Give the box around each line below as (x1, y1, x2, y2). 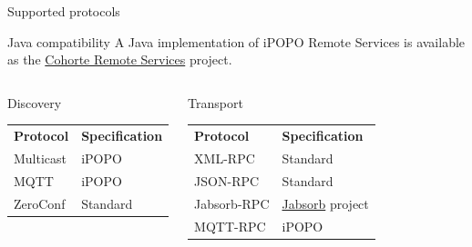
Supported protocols (7, 2, 120, 20)
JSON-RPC (194, 171, 260, 190)
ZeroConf (14, 193, 66, 212)
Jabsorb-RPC (194, 193, 270, 212)
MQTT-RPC (194, 216, 266, 235)
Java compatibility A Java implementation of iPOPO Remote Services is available (7, 32, 466, 51)
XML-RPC (194, 148, 255, 167)
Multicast (14, 148, 67, 167)
